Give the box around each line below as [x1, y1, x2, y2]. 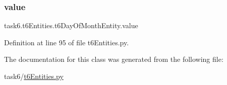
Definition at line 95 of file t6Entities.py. [4, 37, 129, 47]
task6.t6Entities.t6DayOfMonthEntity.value [4, 20, 138, 31]
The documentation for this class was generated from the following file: [4, 54, 223, 64]
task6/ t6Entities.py [4, 71, 64, 81]
